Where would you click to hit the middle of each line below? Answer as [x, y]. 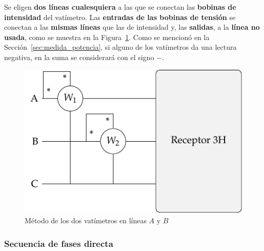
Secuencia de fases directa [59, 243]
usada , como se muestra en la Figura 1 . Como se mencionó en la [107, 37]
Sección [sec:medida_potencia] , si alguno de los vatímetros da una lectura [120, 47]
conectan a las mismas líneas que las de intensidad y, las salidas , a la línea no [132, 27]
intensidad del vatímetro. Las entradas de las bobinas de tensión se [120, 17]
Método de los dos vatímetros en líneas [86, 220]
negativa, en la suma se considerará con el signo [79, 57]
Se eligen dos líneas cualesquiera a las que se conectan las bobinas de [120, 7]
